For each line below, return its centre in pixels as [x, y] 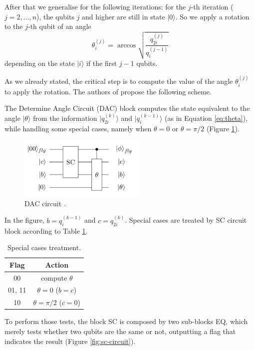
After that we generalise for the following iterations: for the [95, 6]
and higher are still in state [124, 16]
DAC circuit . [45, 203]
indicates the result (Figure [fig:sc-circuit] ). [70, 341]
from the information [65, 118]
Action [57, 264]
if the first [102, 63]
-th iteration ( [212, 6]
